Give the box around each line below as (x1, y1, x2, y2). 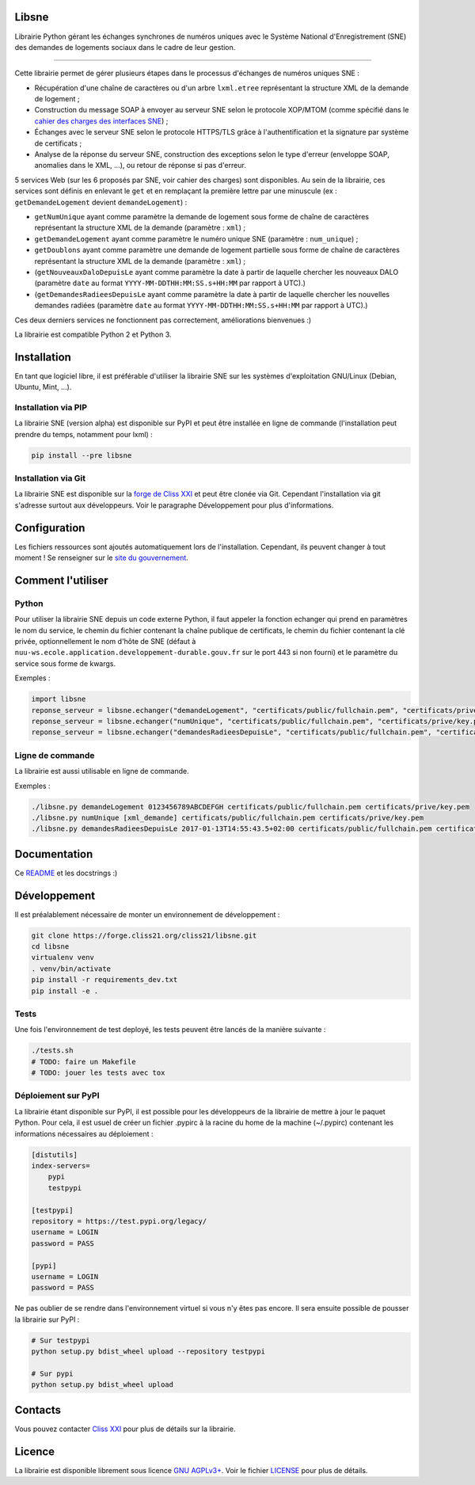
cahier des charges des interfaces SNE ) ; (34, 116, 169, 126)
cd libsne (31, 942, 70, 951)
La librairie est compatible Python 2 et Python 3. (14, 329, 172, 339)
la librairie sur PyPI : (14, 1315, 80, 1324)
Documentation (14, 847, 93, 861)
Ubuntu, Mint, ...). (14, 383, 72, 392)
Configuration (14, 521, 85, 535)
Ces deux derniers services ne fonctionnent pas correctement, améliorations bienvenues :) (14, 315, 312, 325)
